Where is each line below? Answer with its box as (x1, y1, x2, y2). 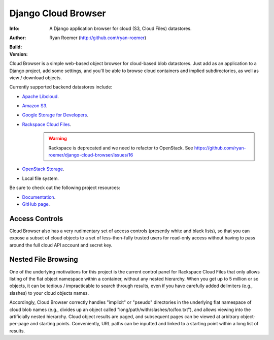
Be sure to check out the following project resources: (9, 184, 120, 191)
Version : (9, 51, 28, 57)
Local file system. (22, 175, 59, 181)
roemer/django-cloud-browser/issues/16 (48, 152, 133, 158)
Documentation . (22, 194, 56, 200)
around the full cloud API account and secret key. (9, 242, 113, 248)
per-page (9, 321, 29, 327)
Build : (9, 44, 22, 50)
